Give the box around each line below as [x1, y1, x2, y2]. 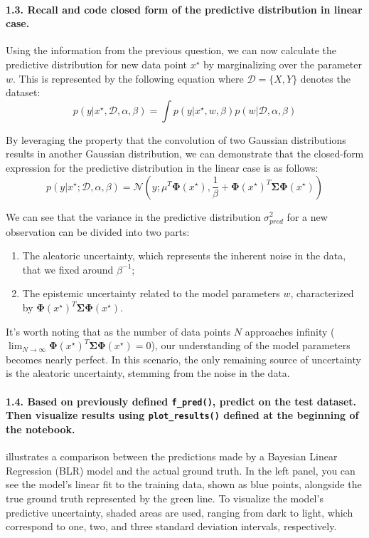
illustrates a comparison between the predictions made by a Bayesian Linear [6, 449, 338, 464]
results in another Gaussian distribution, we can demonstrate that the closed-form [6, 146, 364, 161]
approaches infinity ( [245, 324, 335, 338]
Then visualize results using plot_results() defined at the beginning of [6, 408, 359, 423]
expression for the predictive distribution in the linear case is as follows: [6, 160, 319, 175]
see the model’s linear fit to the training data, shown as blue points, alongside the [6, 477, 362, 492]
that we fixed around [22, 262, 114, 276]
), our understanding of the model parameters [151, 338, 351, 353]
